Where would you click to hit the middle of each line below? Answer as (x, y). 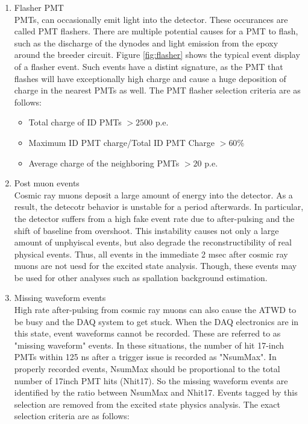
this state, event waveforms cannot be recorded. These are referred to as (147, 333)
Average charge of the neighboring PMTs (104, 163)
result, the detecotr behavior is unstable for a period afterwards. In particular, (159, 207)
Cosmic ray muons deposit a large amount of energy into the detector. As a (153, 195)
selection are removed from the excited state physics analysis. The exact (147, 404)
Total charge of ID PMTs (75, 122)
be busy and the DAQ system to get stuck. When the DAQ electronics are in (156, 321)
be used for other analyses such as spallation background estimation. (141, 277)
